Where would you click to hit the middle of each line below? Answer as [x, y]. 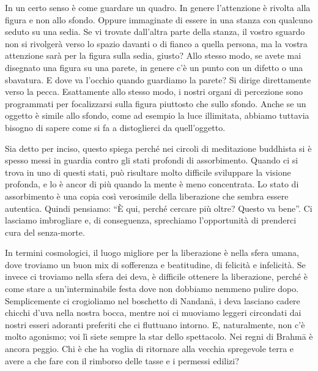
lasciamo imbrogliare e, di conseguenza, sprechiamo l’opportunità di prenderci [151, 220]
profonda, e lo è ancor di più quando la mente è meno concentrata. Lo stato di [152, 184]
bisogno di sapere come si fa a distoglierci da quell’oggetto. [115, 127]
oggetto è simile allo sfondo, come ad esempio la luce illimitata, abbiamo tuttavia [157, 115]
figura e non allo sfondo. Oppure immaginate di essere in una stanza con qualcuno [159, 19]
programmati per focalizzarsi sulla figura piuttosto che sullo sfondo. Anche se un [156, 103]
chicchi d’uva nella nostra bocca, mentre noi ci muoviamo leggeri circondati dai [153, 313]
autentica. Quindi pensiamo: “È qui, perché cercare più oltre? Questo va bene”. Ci [159, 208]
